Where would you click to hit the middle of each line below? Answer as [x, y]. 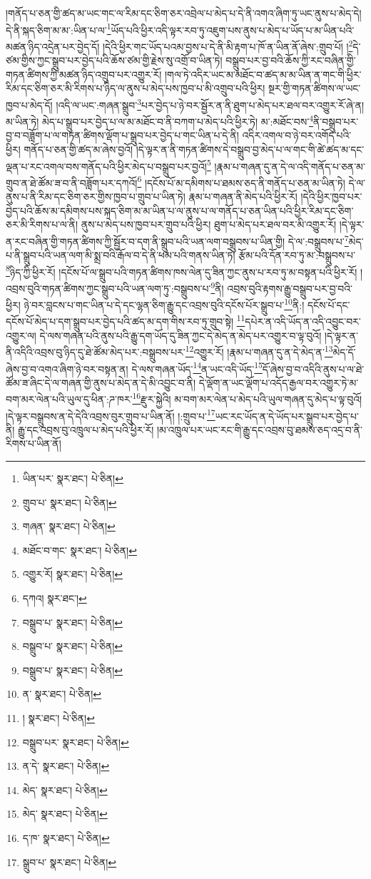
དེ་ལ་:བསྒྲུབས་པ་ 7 [318, 240]
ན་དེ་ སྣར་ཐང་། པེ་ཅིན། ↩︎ [66, 766]
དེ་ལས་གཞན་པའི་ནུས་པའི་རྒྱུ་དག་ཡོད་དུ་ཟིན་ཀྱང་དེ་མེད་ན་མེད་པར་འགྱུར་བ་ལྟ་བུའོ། [181, 335]
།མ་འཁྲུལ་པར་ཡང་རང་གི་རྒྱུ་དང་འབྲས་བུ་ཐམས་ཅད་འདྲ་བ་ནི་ [259, 429]
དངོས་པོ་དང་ [329, 304]
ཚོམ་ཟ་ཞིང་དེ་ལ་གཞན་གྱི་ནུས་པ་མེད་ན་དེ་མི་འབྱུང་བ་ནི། [101, 382]
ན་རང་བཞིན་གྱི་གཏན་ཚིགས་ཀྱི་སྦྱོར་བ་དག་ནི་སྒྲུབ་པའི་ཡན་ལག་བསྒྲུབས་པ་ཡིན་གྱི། [146, 241]
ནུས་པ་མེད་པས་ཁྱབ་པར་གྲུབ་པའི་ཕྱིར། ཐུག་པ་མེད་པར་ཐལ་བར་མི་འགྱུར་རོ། [209, 224]
